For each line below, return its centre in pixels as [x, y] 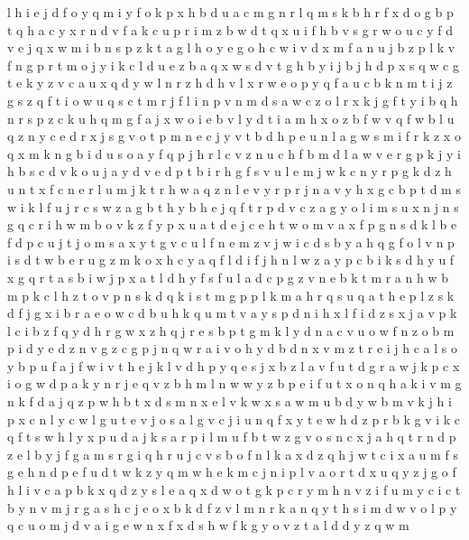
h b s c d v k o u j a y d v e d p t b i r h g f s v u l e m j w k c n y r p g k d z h [230, 171]
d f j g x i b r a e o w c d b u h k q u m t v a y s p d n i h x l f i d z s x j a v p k [232, 313]
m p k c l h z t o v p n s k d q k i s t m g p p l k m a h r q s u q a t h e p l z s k [231, 295]
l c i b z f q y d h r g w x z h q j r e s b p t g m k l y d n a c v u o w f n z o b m [231, 330]
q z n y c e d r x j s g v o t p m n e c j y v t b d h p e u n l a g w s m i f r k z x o [234, 136]
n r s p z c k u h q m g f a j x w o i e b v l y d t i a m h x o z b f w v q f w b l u [231, 118]
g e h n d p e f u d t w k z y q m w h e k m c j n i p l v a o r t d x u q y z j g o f [232, 472]
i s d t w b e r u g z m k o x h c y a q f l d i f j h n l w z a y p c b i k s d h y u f [231, 260]
